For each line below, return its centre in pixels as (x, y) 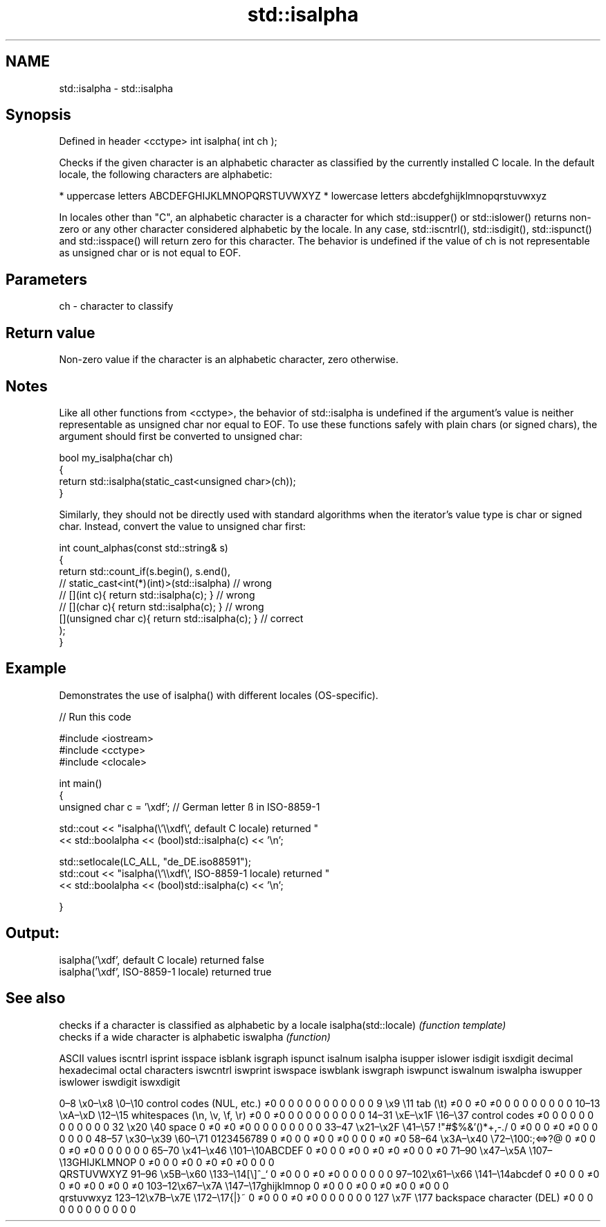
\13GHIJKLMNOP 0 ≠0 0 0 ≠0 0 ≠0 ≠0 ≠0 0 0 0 (167, 1162)
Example (36, 669)
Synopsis (38, 115)
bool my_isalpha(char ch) (116, 457)
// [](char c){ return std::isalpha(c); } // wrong (162, 606)
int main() (81, 783)
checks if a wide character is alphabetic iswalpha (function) (195, 1036)
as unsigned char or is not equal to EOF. (150, 253)
